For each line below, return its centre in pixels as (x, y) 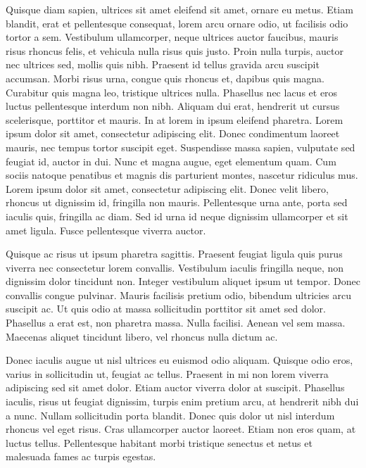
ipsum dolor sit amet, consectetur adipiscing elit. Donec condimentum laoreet (173, 133)
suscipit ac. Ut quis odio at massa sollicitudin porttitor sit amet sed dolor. (166, 309)
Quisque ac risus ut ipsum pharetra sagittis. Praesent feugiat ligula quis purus (174, 254)
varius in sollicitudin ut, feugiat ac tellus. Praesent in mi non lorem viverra (167, 373)
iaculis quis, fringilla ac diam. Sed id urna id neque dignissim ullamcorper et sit (177, 216)
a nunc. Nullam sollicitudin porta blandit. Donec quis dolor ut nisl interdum (170, 415)
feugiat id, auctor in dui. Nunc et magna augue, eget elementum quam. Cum (171, 161)
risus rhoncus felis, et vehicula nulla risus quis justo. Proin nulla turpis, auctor (175, 50)
